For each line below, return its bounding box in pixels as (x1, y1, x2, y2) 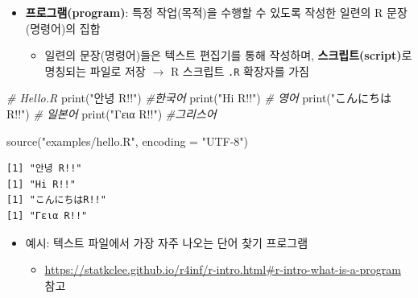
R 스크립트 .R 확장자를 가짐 (170, 62, 309, 79)
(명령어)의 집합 (25, 19, 101, 36)
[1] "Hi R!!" (6, 178, 76, 190)
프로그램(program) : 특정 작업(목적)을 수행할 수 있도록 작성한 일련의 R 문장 (25, 4, 408, 20)
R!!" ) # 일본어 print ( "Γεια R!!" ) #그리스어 (6, 106, 217, 122)
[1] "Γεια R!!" (6, 210, 88, 221)
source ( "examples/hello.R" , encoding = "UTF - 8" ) (6, 132, 249, 149)
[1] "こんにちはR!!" (6, 194, 106, 206)
